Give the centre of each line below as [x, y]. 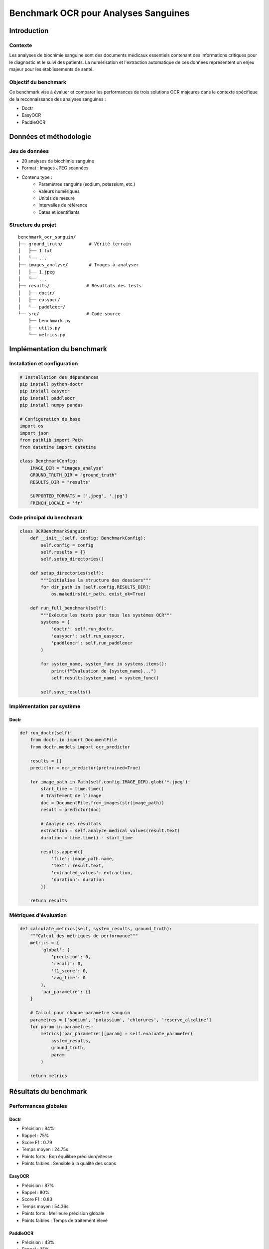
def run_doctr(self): [46, 733]
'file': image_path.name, [83, 859]
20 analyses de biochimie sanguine [58, 161]
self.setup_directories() [72, 559]
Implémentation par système [45, 706]
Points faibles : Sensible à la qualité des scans [69, 1164]
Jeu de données [29, 151]
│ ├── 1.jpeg [37, 272]
